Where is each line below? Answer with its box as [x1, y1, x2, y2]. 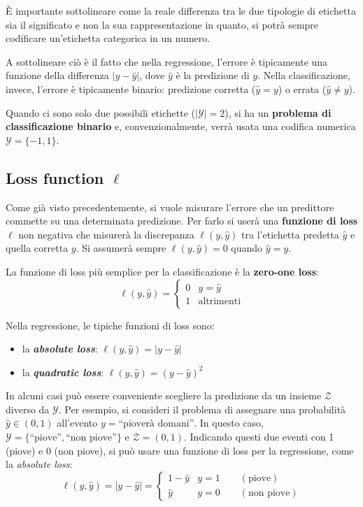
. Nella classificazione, [257, 68, 350, 83]
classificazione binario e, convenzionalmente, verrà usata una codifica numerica [6, 119, 356, 134]
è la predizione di [176, 68, 250, 83]
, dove [139, 68, 165, 83]
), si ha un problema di [225, 105, 332, 120]
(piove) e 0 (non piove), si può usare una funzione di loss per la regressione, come [6, 443, 354, 457]
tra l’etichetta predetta [241, 227, 339, 241]
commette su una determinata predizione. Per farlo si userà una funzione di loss [6, 213, 358, 228]
